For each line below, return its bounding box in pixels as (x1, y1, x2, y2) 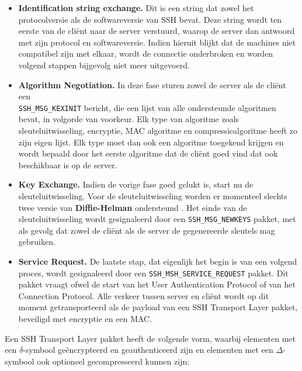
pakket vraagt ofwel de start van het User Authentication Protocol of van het (18, 278, 296, 290)
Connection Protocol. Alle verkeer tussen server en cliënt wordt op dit (18, 289, 269, 301)
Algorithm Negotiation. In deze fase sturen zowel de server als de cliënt (18, 78, 286, 91)
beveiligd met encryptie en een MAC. (18, 313, 152, 325)
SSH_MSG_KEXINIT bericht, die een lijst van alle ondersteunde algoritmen (18, 101, 276, 113)
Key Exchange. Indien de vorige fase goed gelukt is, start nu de (18, 178, 254, 190)
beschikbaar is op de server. (18, 158, 117, 171)
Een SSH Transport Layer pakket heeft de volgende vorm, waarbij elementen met (5, 332, 296, 344)
